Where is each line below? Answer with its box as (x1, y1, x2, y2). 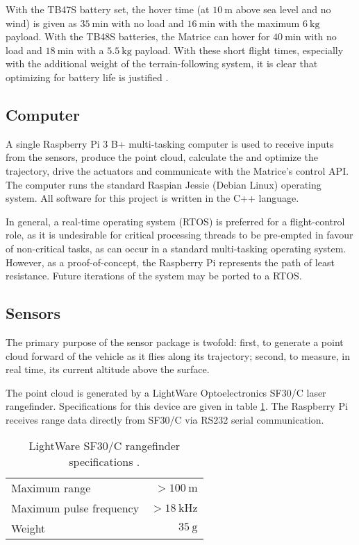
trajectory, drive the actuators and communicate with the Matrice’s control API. (6, 163, 349, 178)
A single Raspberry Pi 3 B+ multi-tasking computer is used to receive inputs (6, 136, 334, 150)
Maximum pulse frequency (11, 500, 140, 517)
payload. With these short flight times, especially (135, 42, 344, 57)
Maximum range (11, 480, 91, 496)
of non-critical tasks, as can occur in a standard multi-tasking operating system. (6, 241, 347, 255)
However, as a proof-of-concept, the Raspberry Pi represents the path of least (6, 254, 335, 269)
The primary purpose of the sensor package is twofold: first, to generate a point (6, 334, 344, 349)
